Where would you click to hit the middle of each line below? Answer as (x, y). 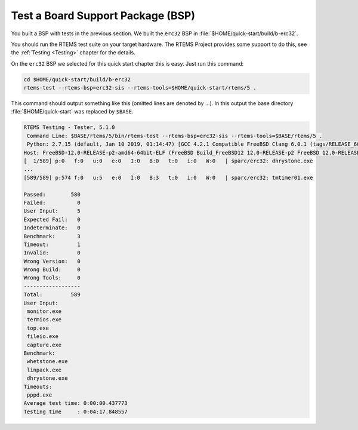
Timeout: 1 (52, 244)
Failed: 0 (52, 202)
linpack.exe (44, 370)
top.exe (38, 328)
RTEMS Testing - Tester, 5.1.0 (70, 128)
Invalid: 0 (52, 253)
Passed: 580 (52, 194)
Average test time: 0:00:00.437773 (75, 403)
